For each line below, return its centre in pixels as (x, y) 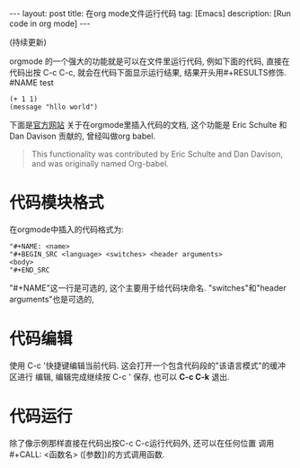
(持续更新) (28, 42)
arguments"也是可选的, (52, 299)
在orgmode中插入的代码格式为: (66, 229)
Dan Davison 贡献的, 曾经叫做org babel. (82, 136)
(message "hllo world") (54, 107)
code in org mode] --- (50, 23)
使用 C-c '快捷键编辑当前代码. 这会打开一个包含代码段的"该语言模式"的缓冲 (147, 365)
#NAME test (31, 82)
